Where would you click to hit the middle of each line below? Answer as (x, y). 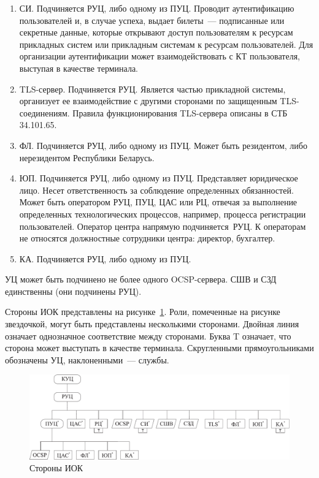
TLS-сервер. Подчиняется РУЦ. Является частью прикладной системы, (152, 89)
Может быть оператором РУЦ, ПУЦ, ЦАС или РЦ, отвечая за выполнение (158, 202)
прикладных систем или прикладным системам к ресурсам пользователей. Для (166, 44)
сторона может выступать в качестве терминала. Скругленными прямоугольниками (159, 348)
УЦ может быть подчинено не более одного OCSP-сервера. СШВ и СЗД (141, 279)
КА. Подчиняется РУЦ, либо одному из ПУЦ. (105, 258)
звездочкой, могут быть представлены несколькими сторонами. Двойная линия (152, 324)
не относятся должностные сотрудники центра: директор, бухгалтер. (147, 238)
